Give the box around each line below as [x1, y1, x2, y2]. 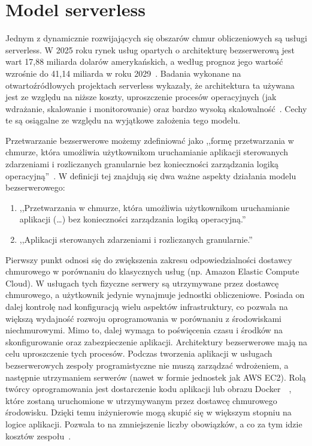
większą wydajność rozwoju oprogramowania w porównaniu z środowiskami [5, 312, 281, 324]
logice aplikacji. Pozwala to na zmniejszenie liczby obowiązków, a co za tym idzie [5, 417, 302, 430]
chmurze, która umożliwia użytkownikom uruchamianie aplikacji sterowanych [5, 146, 288, 158]
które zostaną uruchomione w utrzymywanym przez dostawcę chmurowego [5, 394, 277, 406]
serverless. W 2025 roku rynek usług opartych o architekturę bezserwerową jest [5, 43, 295, 56]
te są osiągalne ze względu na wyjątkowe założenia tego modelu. [5, 114, 241, 126]
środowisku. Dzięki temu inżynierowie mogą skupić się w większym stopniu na [5, 406, 292, 418]
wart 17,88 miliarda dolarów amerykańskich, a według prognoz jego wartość [5, 55, 283, 68]
